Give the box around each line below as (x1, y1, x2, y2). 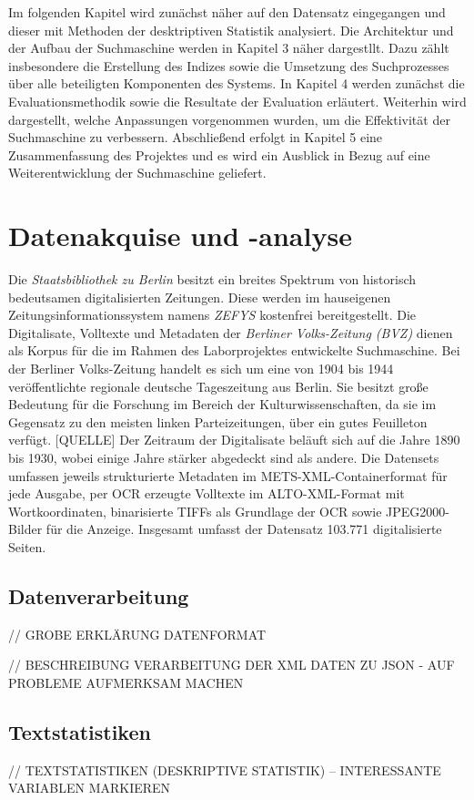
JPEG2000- (386, 501, 449, 520)
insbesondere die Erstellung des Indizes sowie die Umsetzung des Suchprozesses (8, 56, 449, 75)
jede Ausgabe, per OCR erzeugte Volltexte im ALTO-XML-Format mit (8, 484, 405, 503)
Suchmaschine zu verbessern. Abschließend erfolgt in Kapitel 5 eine (8, 128, 383, 147)
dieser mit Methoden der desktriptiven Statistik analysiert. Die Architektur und (8, 20, 454, 39)
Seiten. (8, 537, 46, 556)
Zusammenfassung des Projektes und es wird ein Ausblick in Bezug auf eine (8, 145, 430, 164)
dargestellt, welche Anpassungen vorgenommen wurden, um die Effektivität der (8, 109, 450, 128)
